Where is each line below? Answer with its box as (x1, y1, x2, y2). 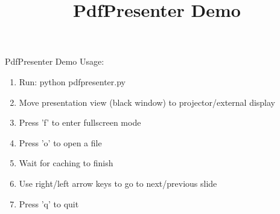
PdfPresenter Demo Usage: (5, 55, 104, 68)
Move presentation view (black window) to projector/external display (19, 96, 276, 108)
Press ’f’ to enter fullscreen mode (19, 116, 141, 129)
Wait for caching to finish (19, 157, 113, 169)
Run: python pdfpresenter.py (19, 75, 126, 88)
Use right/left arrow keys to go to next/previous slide (19, 177, 217, 189)
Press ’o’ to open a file (19, 136, 102, 149)
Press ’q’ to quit (19, 197, 79, 210)
